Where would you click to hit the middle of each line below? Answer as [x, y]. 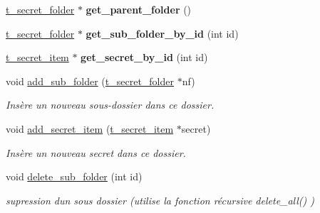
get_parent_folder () [139, 9]
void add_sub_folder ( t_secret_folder [90, 81]
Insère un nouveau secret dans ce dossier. [96, 152]
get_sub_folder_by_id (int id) [162, 33]
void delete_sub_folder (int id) [74, 176]
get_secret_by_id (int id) [144, 57]
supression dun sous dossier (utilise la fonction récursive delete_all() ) [160, 200]
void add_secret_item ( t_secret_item [90, 128]
